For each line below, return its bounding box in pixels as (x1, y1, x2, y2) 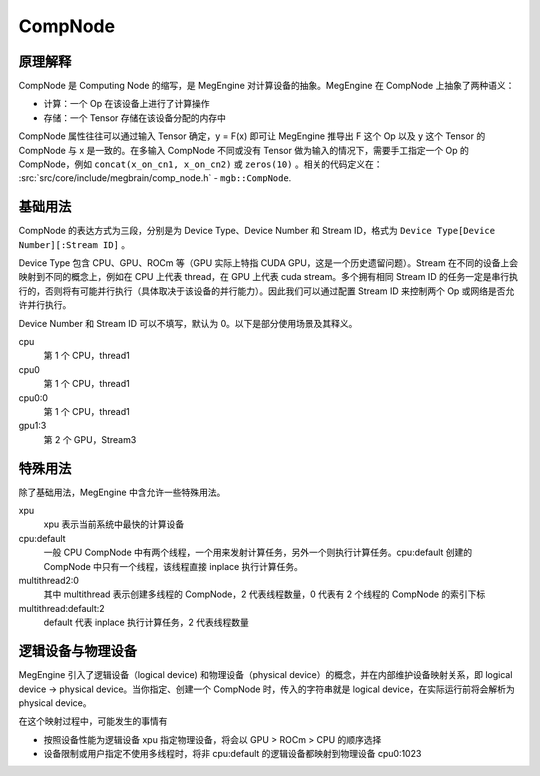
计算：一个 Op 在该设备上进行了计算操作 (43, 98, 210, 110)
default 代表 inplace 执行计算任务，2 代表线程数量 (43, 616, 249, 629)
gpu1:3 (18, 420, 47, 432)
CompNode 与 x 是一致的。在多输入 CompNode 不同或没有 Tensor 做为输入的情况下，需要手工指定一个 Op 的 (18, 144, 470, 156)
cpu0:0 (18, 391, 49, 404)
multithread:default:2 (18, 602, 105, 614)
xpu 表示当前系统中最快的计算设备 (43, 518, 185, 530)
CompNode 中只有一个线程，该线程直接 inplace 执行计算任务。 (43, 560, 304, 572)
